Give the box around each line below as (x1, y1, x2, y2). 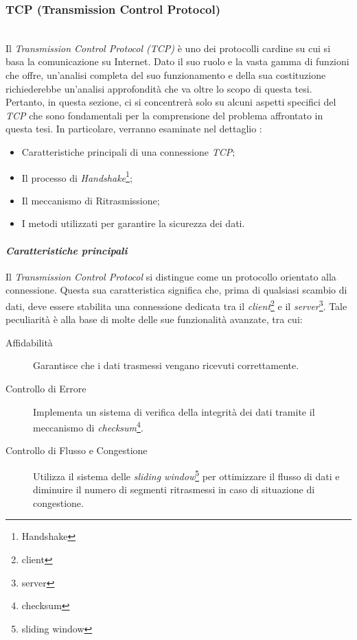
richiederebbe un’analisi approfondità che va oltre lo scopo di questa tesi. (5, 81, 312, 95)
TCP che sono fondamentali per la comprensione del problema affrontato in (5, 108, 323, 122)
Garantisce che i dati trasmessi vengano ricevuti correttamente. (33, 358, 299, 372)
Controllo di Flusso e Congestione (5, 443, 148, 458)
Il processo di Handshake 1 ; (21, 168, 133, 185)
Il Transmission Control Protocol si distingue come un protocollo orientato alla (5, 269, 336, 283)
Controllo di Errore (5, 381, 87, 396)
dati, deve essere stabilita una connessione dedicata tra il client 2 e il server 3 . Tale (5, 296, 347, 313)
